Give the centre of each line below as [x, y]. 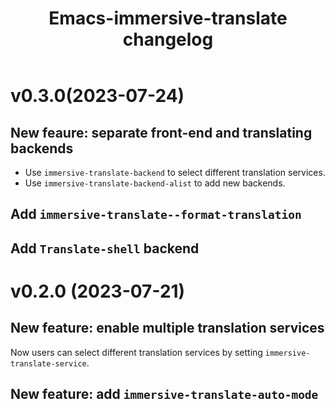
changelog [168, 39]
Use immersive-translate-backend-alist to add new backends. [155, 183]
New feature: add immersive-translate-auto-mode [164, 394]
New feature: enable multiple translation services [167, 328]
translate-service [48, 363]
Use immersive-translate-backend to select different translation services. [175, 172]
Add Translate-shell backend [105, 248]
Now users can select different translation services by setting [136, 352]
